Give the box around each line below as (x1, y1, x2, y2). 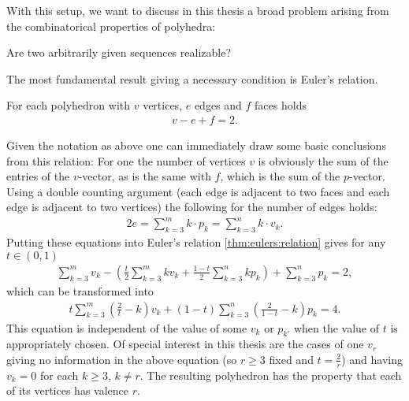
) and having (341, 351, 403, 367)
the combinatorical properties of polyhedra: (6, 17, 216, 34)
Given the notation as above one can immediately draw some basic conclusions (6, 137, 386, 153)
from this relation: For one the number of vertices (6, 152, 246, 169)
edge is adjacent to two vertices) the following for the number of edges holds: (6, 199, 377, 215)
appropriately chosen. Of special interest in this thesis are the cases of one (6, 336, 364, 352)
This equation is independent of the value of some (6, 319, 247, 336)
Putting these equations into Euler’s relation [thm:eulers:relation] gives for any (6, 234, 386, 251)
